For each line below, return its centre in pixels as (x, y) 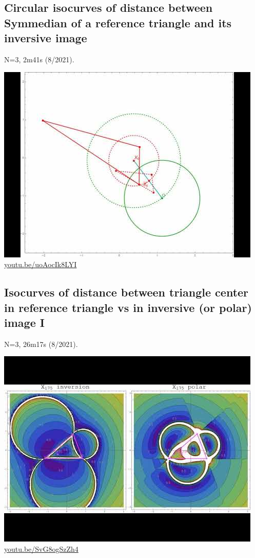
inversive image (46, 38)
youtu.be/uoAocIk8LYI (41, 264)
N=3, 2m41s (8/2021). (39, 59)
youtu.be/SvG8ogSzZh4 (41, 548)
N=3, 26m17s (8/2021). (41, 344)
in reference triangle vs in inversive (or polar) (128, 307)
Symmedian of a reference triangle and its (118, 22)
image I (24, 322)
